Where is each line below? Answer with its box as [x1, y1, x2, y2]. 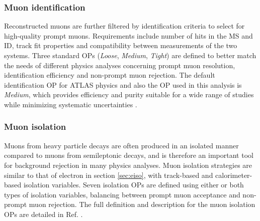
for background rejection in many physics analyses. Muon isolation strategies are [4, 159, 252, 170]
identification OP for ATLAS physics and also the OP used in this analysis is [4, 79, 242, 90]
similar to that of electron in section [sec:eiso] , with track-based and [4, 169, 213, 180]
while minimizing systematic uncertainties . [4, 99, 137, 109]
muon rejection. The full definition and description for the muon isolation [29, 199, 255, 209]
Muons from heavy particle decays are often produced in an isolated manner [4, 140, 239, 150]
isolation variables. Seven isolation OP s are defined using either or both [23, 179, 244, 190]
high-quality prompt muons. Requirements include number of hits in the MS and [4, 30, 253, 41]
